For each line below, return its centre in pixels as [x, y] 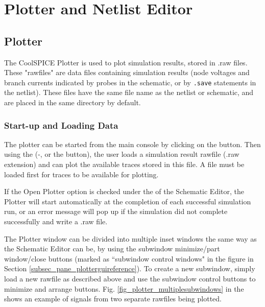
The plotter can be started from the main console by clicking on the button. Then [132, 144]
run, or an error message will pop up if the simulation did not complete [116, 211]
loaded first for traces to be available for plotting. [81, 174]
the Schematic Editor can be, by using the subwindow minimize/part [112, 249]
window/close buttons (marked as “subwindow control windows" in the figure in [129, 258]
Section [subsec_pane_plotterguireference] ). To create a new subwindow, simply [130, 268]
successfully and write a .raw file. [56, 221]
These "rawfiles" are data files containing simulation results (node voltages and [127, 72]
